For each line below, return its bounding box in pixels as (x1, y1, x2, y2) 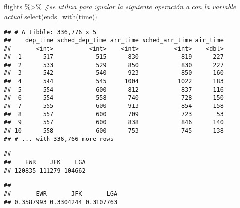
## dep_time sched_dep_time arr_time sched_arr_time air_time (4, 36, 224, 44)
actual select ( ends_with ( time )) (4, 11, 97, 21)
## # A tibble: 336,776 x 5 (4, 29, 96, 36)
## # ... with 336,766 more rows (4, 135, 114, 142)
